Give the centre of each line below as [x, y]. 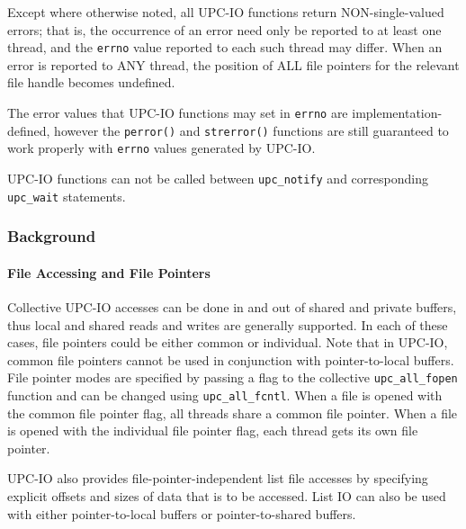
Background [52, 236]
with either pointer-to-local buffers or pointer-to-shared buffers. [182, 513]
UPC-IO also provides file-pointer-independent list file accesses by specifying [218, 478]
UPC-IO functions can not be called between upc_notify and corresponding [218, 178]
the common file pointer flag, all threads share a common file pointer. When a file [233, 412]
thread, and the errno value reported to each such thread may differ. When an [225, 47]
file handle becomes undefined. [91, 82]
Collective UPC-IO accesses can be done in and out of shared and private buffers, [232, 306]
